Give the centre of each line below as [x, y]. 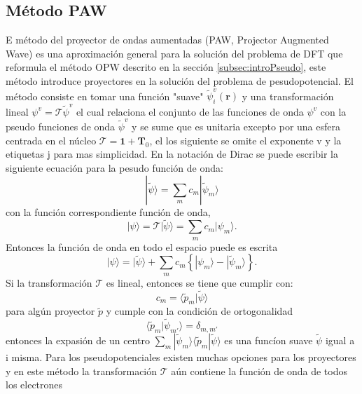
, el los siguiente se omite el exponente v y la [245, 140]
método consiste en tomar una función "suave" [105, 96]
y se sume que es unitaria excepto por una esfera [236, 127]
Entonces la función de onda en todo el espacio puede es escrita [142, 246]
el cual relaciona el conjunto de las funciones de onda [190, 111]
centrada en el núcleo [51, 140]
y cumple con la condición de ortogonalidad [200, 311]
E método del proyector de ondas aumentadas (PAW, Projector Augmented [167, 40]
